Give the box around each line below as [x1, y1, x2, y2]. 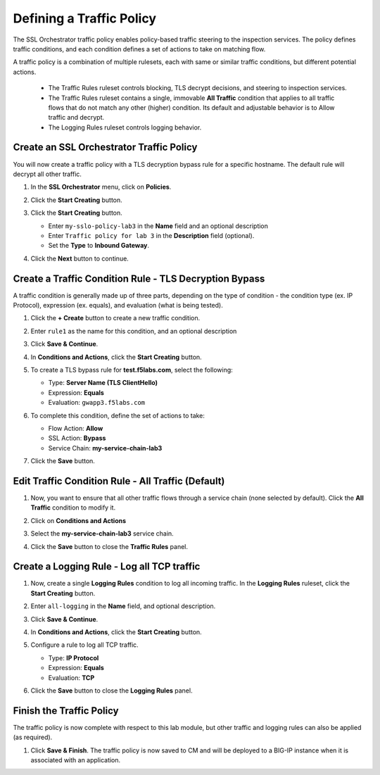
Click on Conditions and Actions [30, 516, 127, 524]
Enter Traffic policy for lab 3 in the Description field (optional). [48, 231, 255, 239]
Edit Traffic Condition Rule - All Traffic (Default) [13, 475, 225, 487]
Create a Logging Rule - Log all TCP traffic [13, 560, 201, 573]
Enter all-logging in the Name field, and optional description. [30, 602, 216, 610]
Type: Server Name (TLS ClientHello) [48, 379, 158, 387]
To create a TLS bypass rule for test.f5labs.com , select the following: [30, 365, 234, 374]
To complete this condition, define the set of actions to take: [30, 411, 205, 420]
